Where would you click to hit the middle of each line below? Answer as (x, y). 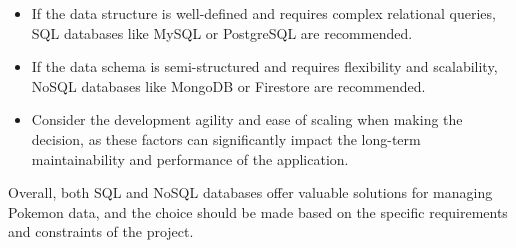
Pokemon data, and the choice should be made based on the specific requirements (258, 211)
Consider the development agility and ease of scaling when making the (247, 119)
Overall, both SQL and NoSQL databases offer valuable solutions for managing (250, 192)
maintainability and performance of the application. (190, 158)
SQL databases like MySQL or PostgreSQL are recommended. (222, 32)
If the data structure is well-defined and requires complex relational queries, (263, 13)
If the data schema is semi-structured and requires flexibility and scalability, (264, 66)
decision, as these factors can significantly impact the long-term (226, 138)
